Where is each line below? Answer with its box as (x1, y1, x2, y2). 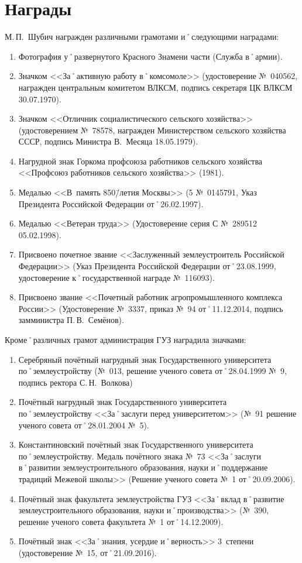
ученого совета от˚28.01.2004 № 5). (18, 418, 149, 431)
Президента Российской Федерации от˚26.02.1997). (18, 197, 204, 210)
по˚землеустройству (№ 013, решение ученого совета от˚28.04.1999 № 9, (18, 365, 287, 377)
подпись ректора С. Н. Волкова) (18, 376, 133, 388)
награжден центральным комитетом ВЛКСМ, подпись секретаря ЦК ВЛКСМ (18, 81, 293, 93)
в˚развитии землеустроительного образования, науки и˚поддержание (18, 461, 268, 473)
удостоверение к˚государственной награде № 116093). (18, 271, 215, 283)
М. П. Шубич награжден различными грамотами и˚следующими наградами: (5, 30, 279, 43)
